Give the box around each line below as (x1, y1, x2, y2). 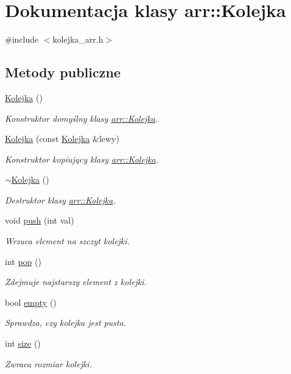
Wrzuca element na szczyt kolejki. (5, 235, 130, 247)
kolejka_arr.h (52, 33, 103, 46)
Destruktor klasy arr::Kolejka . (5, 193, 116, 206)
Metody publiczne (5, 63, 121, 82)
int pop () (5, 255, 41, 267)
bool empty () (5, 295, 57, 308)
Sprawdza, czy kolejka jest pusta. (5, 316, 127, 329)
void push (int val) (5, 214, 74, 227)
